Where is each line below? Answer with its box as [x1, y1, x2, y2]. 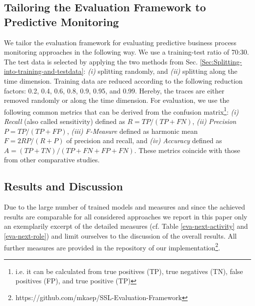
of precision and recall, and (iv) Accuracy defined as [66, 135, 222, 146]
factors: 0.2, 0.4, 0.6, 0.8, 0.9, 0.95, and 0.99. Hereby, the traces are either [4, 85, 225, 95]
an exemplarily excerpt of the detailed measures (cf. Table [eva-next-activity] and [4, 221, 248, 231]
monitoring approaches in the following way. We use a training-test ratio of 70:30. [4, 47, 249, 57]
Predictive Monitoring [4, 14, 119, 29]
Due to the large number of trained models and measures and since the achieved [4, 202, 245, 212]
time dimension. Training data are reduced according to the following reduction [4, 75, 243, 86]
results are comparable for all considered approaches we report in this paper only [4, 211, 248, 221]
